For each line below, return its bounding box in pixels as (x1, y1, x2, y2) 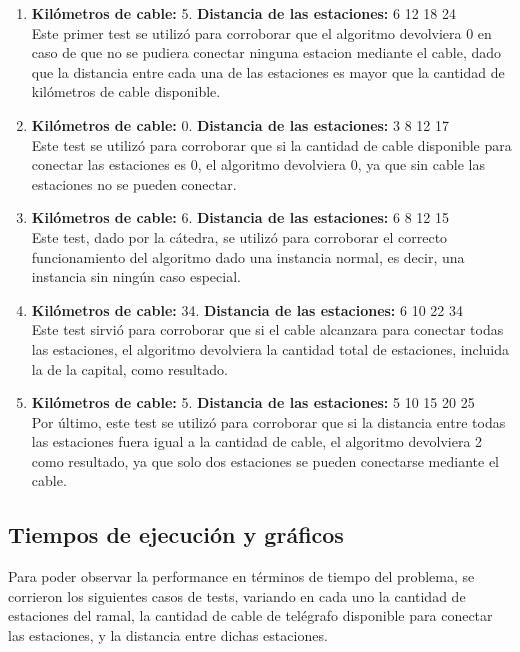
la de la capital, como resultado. (31, 358, 228, 379)
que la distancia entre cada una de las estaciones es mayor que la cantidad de (31, 61, 505, 82)
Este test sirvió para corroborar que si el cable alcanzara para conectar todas (31, 319, 504, 340)
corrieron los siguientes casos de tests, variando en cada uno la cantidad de (8, 585, 466, 606)
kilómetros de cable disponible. (31, 81, 221, 102)
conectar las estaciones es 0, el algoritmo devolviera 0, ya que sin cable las (31, 154, 485, 175)
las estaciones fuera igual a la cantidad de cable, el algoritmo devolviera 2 (31, 431, 483, 452)
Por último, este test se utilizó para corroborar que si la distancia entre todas (31, 411, 506, 432)
